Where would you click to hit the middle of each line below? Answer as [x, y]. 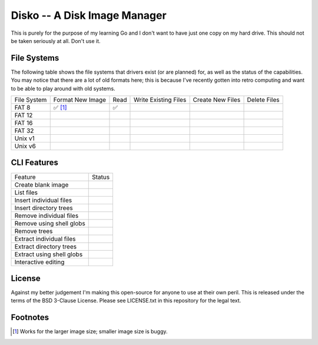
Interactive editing [39, 262]
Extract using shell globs [49, 254]
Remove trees [34, 231]
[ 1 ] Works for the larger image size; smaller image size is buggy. [90, 331]
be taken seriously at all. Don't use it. [56, 41]
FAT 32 [24, 131]
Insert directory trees [44, 208]
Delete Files [263, 100]
